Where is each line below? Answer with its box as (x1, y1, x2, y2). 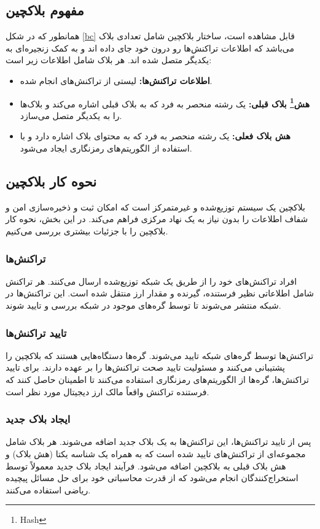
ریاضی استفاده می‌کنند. (6, 483, 91, 496)
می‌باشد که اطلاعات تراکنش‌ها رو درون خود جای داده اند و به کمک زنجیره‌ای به (6, 41, 294, 54)
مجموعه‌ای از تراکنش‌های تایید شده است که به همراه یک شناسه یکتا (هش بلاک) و (6, 447, 306, 460)
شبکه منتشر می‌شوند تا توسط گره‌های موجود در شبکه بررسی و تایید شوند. (6, 299, 281, 311)
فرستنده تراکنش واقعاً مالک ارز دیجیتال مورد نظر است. (6, 385, 209, 398)
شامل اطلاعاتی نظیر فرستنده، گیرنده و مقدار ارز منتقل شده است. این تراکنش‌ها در (6, 287, 314, 299)
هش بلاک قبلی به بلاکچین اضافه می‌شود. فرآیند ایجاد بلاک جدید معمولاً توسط (6, 459, 286, 472)
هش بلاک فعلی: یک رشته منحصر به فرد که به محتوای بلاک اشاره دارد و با (20, 129, 291, 142)
